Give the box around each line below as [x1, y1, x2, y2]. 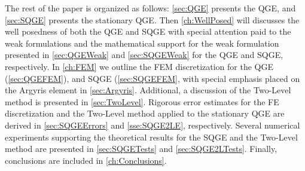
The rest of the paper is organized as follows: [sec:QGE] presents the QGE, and [5, 2, 296, 14]
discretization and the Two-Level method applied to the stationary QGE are [5, 107, 285, 120]
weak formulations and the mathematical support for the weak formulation [5, 36, 279, 49]
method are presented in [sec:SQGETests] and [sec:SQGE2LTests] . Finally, [5, 142, 277, 155]
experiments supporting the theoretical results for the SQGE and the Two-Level [5, 130, 298, 143]
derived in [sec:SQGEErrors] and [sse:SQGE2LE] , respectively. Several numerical [5, 118, 300, 131]
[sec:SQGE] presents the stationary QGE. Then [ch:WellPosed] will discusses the [5, 13, 300, 26]
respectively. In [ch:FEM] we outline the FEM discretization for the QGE [5, 60, 273, 72]
